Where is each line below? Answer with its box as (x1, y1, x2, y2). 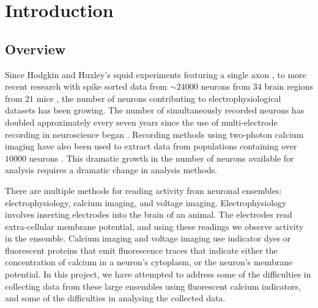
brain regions (264, 80, 313, 93)
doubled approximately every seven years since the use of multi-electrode (5, 115, 278, 128)
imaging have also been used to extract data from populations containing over (5, 140, 297, 152)
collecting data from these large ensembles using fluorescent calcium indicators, (5, 279, 301, 292)
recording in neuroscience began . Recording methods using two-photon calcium (5, 127, 304, 140)
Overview (5, 39, 66, 58)
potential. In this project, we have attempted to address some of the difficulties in (5, 268, 311, 281)
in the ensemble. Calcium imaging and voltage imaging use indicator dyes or (5, 232, 291, 245)
